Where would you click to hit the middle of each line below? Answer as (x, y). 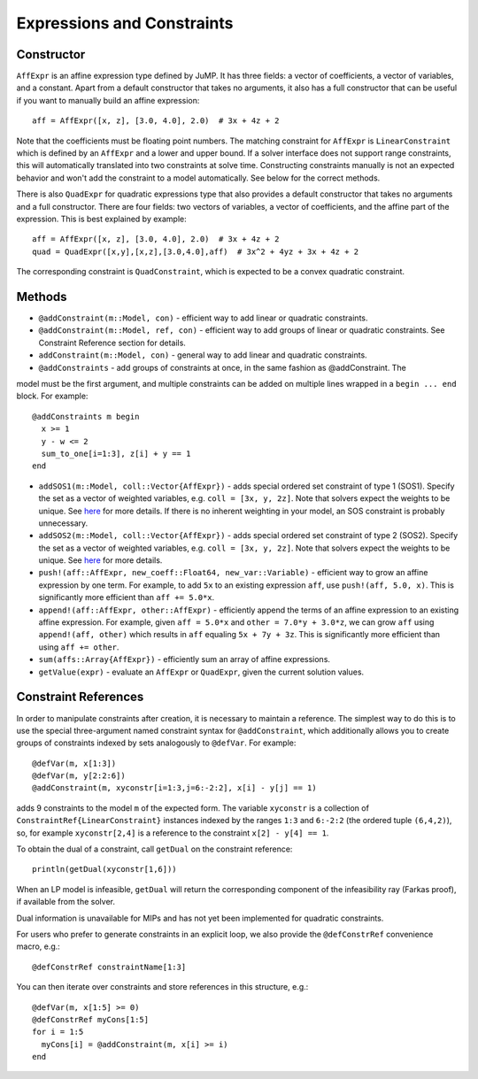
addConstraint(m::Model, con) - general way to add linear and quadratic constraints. (203, 355)
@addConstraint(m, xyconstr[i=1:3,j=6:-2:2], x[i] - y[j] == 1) (175, 788)
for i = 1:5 (58, 1032)
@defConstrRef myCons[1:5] (91, 1019)
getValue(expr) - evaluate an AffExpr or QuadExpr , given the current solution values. (201, 672)
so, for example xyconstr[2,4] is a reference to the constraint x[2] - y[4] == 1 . (173, 833)
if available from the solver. (66, 902)
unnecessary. (63, 523)
